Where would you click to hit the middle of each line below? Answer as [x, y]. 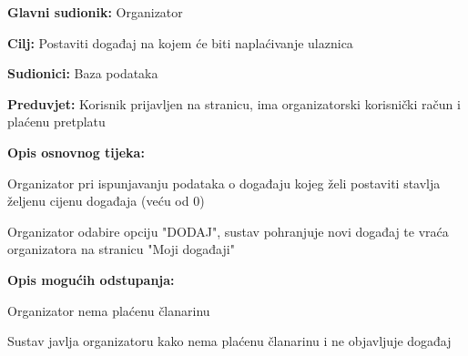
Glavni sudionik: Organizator [95, 12]
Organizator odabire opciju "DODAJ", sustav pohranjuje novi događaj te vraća [228, 231]
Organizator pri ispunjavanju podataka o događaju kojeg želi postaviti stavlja [224, 183]
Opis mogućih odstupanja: [91, 279]
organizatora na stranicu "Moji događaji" [121, 249]
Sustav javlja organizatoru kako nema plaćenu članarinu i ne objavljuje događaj [229, 341]
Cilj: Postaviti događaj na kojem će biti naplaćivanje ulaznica [180, 42]
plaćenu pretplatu [56, 122]
